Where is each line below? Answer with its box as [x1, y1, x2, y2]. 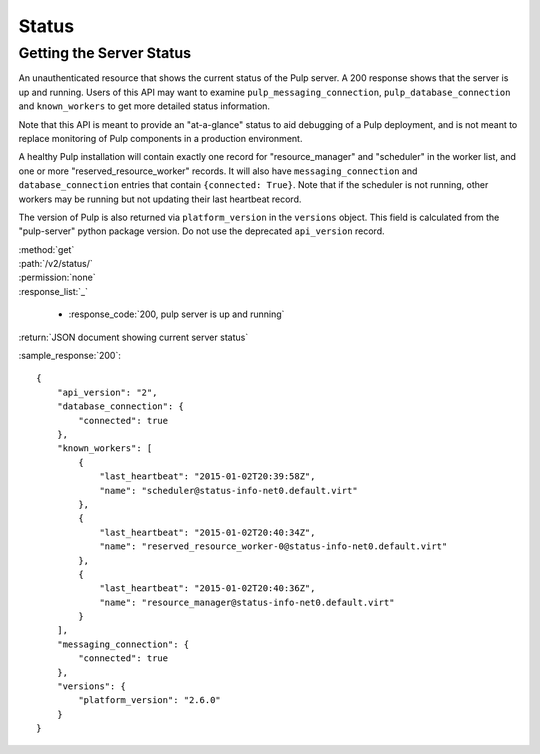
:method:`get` [18, 243, 75, 255]
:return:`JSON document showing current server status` [18, 331, 249, 343]
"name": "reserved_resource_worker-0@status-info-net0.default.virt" [99, 541, 448, 552]
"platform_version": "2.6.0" [78, 695, 222, 706]
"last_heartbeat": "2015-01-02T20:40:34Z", [99, 526, 316, 538]
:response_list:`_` [18, 285, 89, 297]
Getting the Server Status [18, 44, 192, 62]
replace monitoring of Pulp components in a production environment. [18, 132, 303, 144]
